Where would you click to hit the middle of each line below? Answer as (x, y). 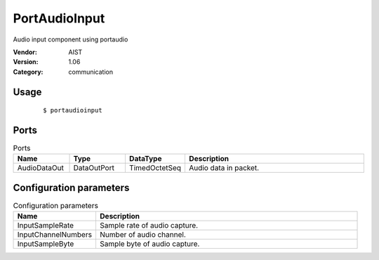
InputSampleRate (45, 226)
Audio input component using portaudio (71, 39)
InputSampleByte (46, 244)
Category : (28, 72)
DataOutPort (94, 168)
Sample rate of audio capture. (149, 226)
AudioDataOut (41, 168)
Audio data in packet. (224, 168)
